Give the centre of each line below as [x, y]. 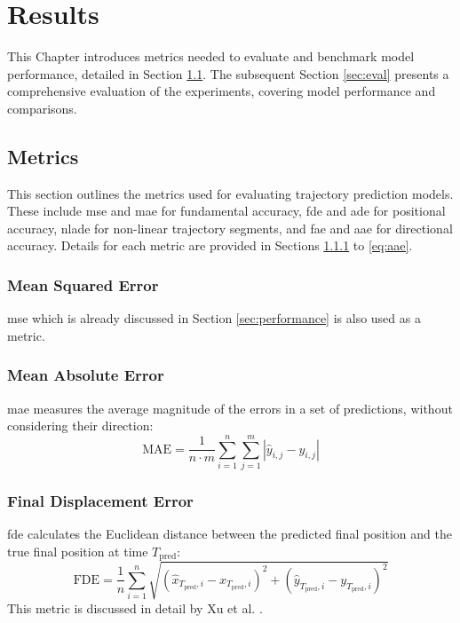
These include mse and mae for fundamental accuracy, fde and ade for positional [226, 211]
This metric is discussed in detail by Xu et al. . [135, 607]
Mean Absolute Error [86, 375]
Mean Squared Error [83, 285]
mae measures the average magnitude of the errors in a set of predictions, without [230, 408]
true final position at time [78, 551]
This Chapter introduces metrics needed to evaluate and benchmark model [211, 56]
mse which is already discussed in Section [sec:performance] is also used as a [214, 318]
